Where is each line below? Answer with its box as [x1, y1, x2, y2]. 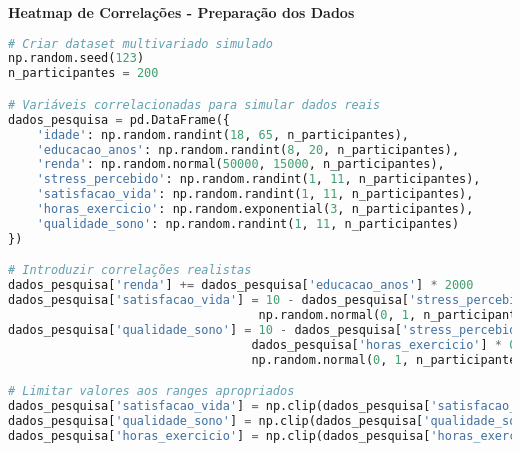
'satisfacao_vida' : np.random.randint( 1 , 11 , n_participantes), [36, 187, 474, 202]
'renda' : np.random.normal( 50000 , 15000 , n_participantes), [36, 157, 445, 172]
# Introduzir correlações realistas [8, 263, 252, 278]
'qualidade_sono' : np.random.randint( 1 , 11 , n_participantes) [36, 216, 460, 231]
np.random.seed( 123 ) [8, 51, 145, 66]
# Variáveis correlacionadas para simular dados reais [8, 97, 381, 112]
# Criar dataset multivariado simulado [8, 36, 273, 51]
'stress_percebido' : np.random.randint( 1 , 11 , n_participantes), [36, 172, 481, 187]
